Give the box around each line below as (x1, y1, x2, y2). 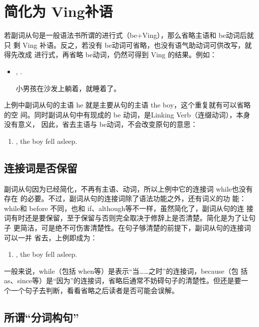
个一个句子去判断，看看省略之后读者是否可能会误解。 (4, 285, 179, 296)
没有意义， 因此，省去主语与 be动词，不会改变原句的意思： (4, 119, 198, 129)
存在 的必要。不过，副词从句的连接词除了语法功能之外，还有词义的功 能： (4, 193, 247, 204)
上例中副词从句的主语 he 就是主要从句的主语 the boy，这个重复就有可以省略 (4, 100, 251, 110)
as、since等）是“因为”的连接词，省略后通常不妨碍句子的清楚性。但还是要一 (4, 275, 249, 286)
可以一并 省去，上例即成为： (4, 232, 97, 242)
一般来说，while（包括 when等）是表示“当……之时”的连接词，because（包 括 (4, 265, 248, 276)
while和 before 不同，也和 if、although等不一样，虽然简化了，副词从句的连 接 (4, 203, 254, 213)
